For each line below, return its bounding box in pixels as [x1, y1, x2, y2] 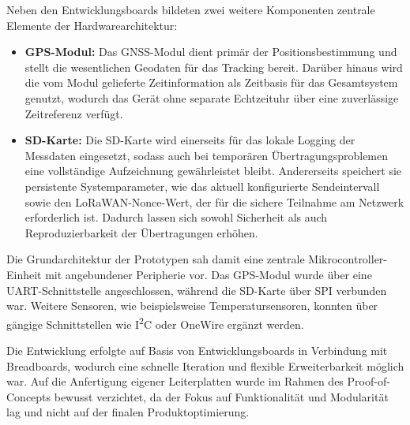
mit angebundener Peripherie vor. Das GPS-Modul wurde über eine [45, 266, 372, 282]
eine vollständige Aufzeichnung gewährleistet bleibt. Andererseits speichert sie [24, 162, 402, 179]
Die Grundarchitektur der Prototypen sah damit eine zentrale [6, 251, 305, 267]
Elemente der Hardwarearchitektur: [6, 17, 178, 33]
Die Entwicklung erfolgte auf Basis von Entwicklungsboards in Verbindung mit [6, 341, 388, 358]
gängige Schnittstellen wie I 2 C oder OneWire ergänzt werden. [6, 313, 304, 332]
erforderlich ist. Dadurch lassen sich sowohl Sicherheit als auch [24, 209, 328, 226]
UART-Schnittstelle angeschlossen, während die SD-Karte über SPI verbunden [6, 281, 387, 298]
